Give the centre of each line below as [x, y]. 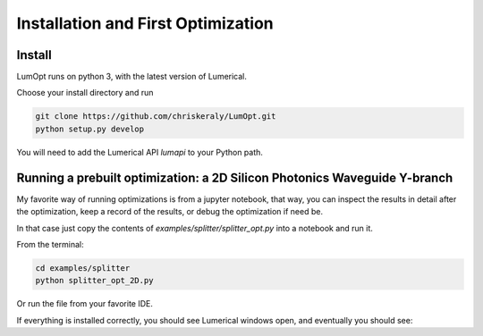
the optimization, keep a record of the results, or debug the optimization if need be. [170, 212]
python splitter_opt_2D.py [94, 281]
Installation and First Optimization [145, 23]
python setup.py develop [90, 129]
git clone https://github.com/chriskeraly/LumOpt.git [156, 117]
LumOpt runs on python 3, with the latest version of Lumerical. [132, 77]
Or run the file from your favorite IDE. [85, 304]
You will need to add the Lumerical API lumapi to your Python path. [140, 152]
